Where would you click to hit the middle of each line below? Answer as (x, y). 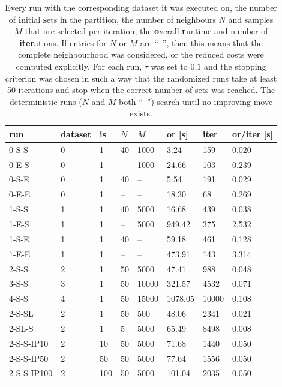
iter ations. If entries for (63, 42)
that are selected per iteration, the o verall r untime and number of (146, 31)
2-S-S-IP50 (29, 358)
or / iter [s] (253, 133)
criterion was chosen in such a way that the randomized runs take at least (141, 78)
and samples (251, 19)
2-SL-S (21, 328)
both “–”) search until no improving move (196, 101)
